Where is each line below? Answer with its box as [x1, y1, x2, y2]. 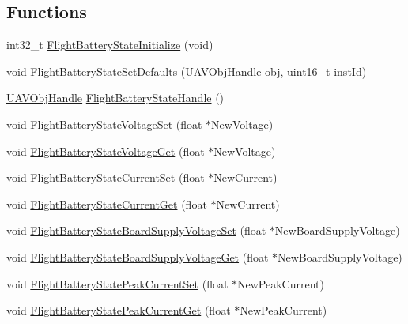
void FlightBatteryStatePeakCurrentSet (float [6, 275, 229, 292]
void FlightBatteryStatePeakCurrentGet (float [6, 302, 231, 318]
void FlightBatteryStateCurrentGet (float [6, 195, 207, 212]
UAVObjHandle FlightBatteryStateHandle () [6, 89, 225, 106]
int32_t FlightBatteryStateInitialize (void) [6, 36, 213, 53]
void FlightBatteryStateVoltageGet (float [6, 142, 205, 159]
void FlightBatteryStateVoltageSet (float [6, 115, 202, 132]
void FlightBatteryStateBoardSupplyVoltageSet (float [6, 222, 266, 239]
